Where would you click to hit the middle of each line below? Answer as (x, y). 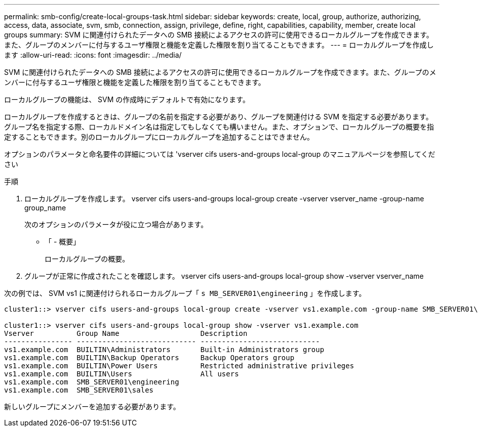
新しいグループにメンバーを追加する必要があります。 (92, 406)
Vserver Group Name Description (126, 333)
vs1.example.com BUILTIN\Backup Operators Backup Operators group (149, 358)
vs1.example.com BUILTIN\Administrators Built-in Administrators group (164, 350)
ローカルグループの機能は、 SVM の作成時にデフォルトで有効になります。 (127, 99)
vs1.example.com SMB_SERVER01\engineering (92, 382)
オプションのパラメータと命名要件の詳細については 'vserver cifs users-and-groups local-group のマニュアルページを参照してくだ (220, 154)
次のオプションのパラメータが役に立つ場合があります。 (116, 224)
